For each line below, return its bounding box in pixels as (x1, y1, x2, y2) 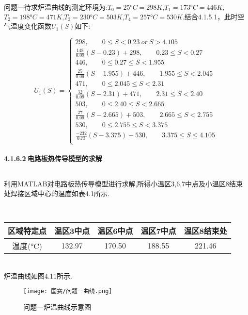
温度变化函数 (10, 21, 51, 31)
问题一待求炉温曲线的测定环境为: (4, 2, 108, 12)
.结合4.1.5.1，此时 (182, 11, 238, 21)
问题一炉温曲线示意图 (23, 301, 91, 312)
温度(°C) (12, 240, 43, 251)
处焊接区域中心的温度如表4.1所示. (4, 188, 109, 198)
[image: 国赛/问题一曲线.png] (23, 288, 112, 295)
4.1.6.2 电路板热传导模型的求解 (4, 153, 102, 163)
